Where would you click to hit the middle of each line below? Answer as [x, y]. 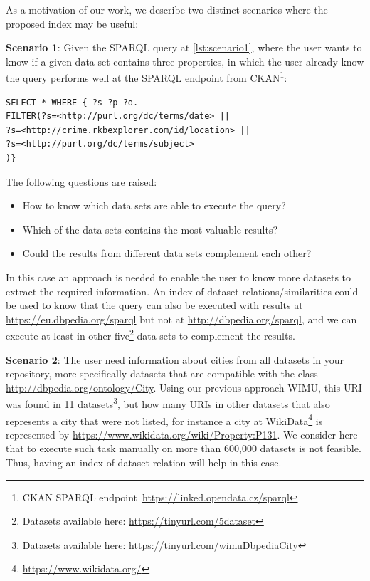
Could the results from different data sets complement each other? [167, 253]
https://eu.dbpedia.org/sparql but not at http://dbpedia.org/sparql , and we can [181, 319]
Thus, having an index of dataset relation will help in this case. [144, 462]
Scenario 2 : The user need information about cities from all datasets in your [175, 359]
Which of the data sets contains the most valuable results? [150, 229]
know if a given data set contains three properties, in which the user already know [185, 61]
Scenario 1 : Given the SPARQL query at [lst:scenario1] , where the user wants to [184, 47]
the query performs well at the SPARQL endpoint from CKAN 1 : [147, 77]
